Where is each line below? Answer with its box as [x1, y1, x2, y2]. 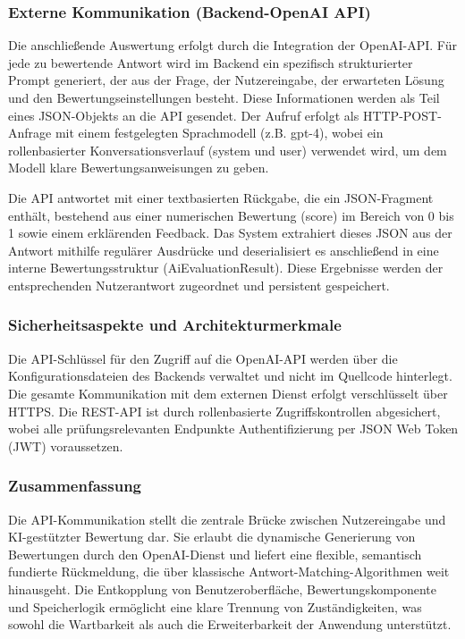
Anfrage [8, 123, 52, 142]
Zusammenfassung [8, 475, 142, 497]
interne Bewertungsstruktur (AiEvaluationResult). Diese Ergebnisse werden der [8, 258, 444, 277]
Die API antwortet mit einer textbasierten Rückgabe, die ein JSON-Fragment [8, 188, 434, 206]
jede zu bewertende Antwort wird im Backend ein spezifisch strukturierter [8, 53, 413, 71]
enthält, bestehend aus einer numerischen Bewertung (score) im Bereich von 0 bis [8, 206, 454, 224]
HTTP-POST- [362, 105, 442, 124]
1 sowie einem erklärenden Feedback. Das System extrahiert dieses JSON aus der [8, 223, 452, 242]
